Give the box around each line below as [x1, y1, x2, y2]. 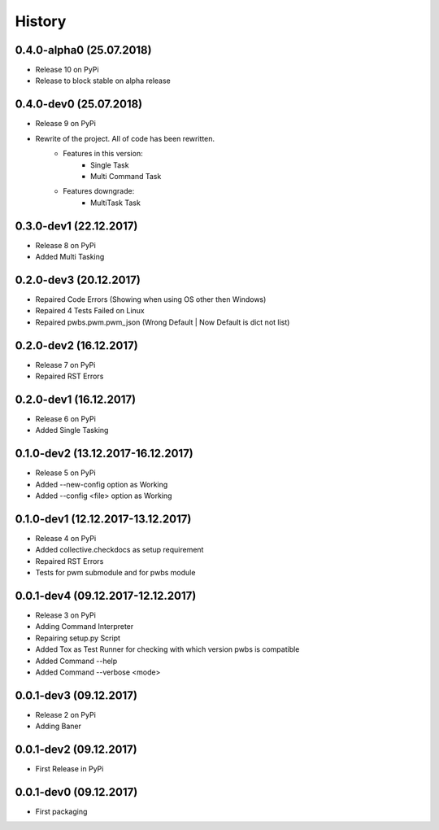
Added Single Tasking [35, 426, 109, 435]
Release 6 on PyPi [35, 413, 97, 423]
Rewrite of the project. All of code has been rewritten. [35, 133, 215, 143]
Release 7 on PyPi [35, 360, 96, 369]
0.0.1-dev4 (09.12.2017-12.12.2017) [15, 588, 197, 602]
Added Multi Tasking [35, 252, 105, 261]
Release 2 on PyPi [35, 710, 97, 719]
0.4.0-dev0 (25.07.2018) [15, 98, 143, 111]
